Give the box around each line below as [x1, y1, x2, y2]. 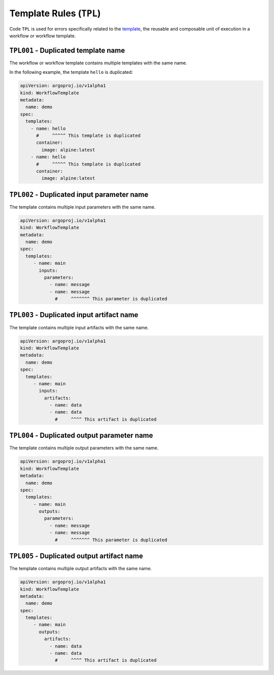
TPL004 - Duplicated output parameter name [9, 431, 153, 440]
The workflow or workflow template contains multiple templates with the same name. [9, 60, 187, 66]
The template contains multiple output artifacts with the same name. [9, 566, 152, 572]
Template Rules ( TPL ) [9, 8, 101, 19]
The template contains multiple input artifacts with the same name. [9, 324, 149, 330]
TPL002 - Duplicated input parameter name [9, 190, 149, 199]
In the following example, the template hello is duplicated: [9, 69, 133, 75]
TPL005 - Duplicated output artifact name [9, 552, 143, 560]
